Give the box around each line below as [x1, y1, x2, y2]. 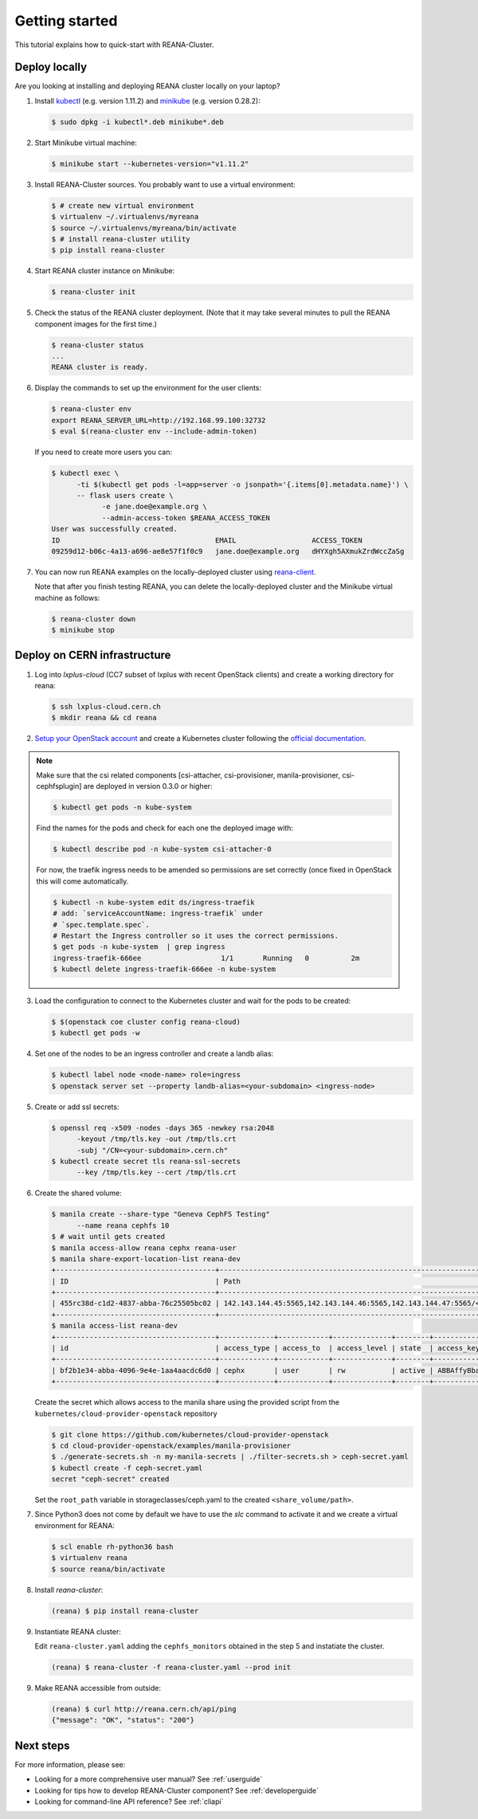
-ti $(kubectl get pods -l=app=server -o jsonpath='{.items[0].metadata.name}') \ [76, 480, 409, 489]
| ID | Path [51, 1276, 241, 1286]
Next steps [14, 1739, 70, 1752]
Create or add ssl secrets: [34, 1102, 119, 1111]
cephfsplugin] [36, 782, 82, 791]
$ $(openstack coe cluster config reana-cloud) [51, 1017, 241, 1027]
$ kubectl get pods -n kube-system [53, 803, 192, 812]
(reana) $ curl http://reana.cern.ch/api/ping [51, 1704, 237, 1713]
